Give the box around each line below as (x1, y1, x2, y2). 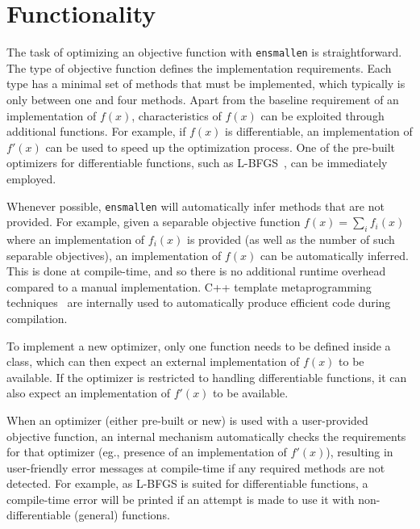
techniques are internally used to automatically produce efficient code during (6, 294, 391, 311)
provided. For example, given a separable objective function (6, 213, 301, 230)
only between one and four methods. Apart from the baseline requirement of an (6, 90, 399, 107)
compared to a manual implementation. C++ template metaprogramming (6, 278, 372, 295)
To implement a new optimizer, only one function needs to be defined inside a (6, 337, 391, 354)
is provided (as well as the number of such (187, 230, 395, 247)
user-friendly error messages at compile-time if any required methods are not (6, 459, 385, 476)
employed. (6, 170, 56, 187)
